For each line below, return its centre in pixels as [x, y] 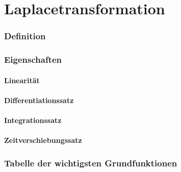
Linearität [22, 80]
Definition [25, 36]
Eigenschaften [33, 59]
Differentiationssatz [39, 100]
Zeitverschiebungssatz [43, 140]
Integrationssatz [33, 120]
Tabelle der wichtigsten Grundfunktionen [91, 163]
